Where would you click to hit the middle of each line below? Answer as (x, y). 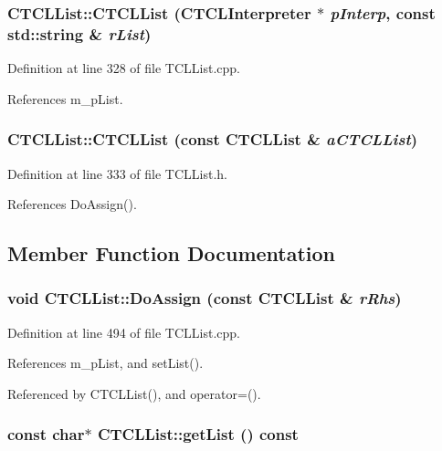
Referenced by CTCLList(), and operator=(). (134, 393)
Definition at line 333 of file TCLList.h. (118, 173)
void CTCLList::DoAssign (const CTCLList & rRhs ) (205, 298)
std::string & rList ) (79, 33)
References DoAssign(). (72, 204)
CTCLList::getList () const (198, 434)
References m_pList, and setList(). (105, 363)
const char (46, 434)
